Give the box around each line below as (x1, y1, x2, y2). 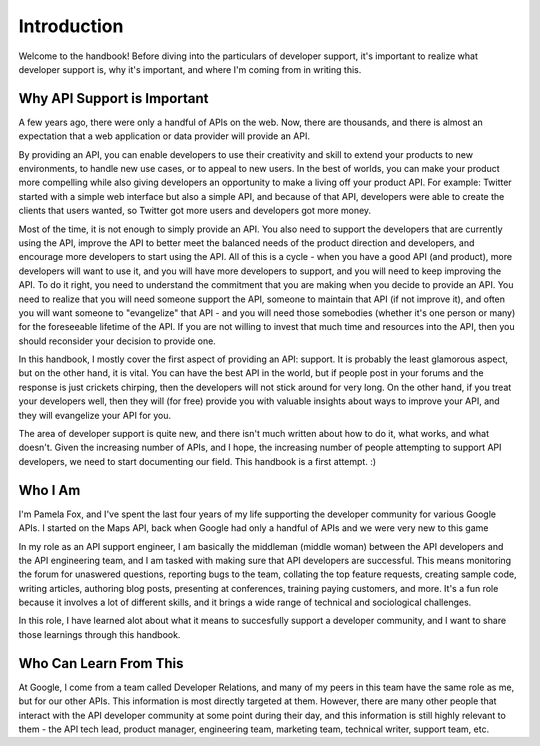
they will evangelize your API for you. (18, 409, 172, 421)
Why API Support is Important (18, 90, 209, 107)
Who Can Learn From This (18, 655, 184, 672)
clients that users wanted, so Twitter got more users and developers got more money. (18, 205, 372, 217)
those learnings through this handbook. (18, 628, 181, 640)
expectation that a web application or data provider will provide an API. (18, 130, 310, 142)
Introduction (18, 15, 124, 37)
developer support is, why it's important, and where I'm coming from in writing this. (18, 63, 362, 75)
